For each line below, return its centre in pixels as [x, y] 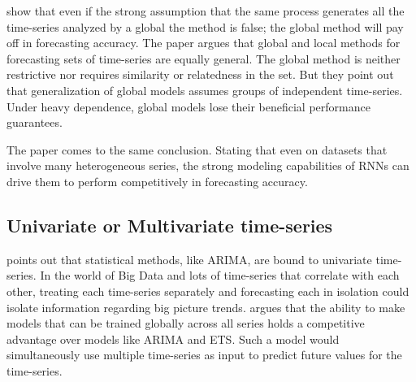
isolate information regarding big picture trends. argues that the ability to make [206, 307]
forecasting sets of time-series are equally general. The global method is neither [204, 58]
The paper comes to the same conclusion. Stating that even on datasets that [197, 149]
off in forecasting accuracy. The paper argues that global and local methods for [204, 43]
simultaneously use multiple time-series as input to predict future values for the [204, 355]
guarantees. [35, 122]
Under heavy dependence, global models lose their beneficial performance [188, 106]
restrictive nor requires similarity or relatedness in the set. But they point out [200, 74]
